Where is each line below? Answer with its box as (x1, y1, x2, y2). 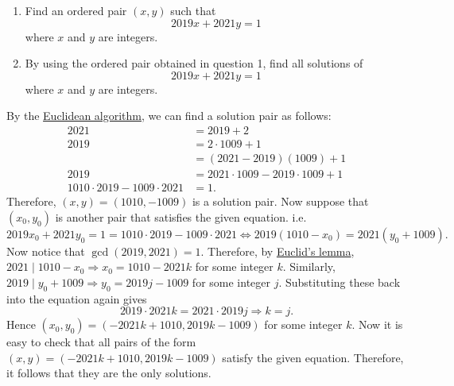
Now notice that (6, 242, 85, 259)
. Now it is (351, 316, 403, 333)
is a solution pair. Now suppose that (192, 193, 369, 210)
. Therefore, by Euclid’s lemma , (200, 242, 355, 259)
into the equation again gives (6, 290, 147, 307)
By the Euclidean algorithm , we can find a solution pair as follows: (6, 107, 332, 124)
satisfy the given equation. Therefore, (222, 349, 404, 365)
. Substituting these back (278, 273, 401, 290)
